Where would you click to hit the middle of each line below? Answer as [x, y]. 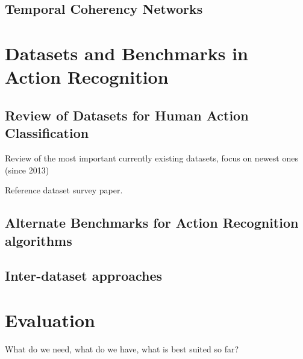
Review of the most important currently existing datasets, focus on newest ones [151, 158]
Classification [47, 133]
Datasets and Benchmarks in [127, 53]
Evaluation [50, 320]
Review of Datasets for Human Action [127, 115]
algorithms [39, 240]
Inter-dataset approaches [84, 276]
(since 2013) [27, 170]
